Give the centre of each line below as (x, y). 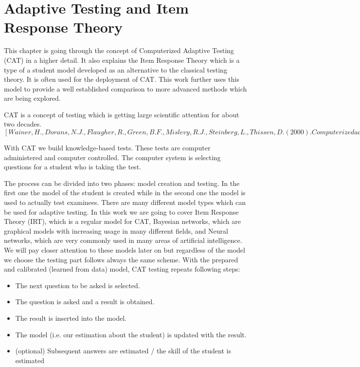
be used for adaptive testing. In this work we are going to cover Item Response (121, 211)
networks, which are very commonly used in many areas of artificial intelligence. (123, 240)
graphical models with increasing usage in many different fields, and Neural (116, 230)
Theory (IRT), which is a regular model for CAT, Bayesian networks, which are (122, 221)
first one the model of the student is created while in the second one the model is (125, 193)
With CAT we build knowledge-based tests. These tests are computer (107, 148)
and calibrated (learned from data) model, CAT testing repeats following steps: (122, 269)
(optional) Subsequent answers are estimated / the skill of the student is (123, 351)
